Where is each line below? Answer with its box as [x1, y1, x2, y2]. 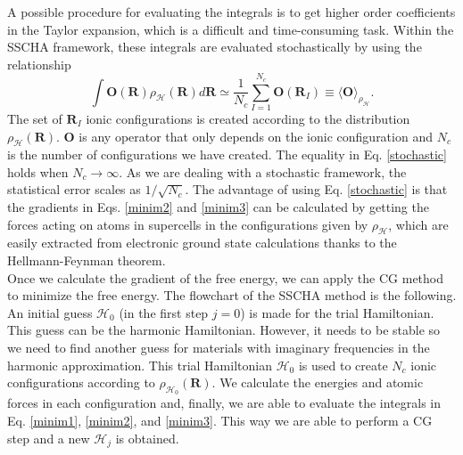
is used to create [298, 355, 388, 374]
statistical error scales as [7, 180, 141, 199]
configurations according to [7, 373, 155, 392]
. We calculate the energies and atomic [211, 373, 424, 392]
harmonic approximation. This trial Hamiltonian [7, 355, 272, 374]
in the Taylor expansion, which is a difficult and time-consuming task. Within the [7, 20, 454, 38]
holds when [7, 162, 69, 181]
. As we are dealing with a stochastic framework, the [119, 162, 407, 181]
